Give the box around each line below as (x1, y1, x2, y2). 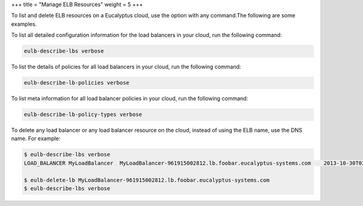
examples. (11, 20, 38, 27)
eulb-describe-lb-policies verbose (24, 79, 129, 86)
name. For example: (11, 135, 60, 142)
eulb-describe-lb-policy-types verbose (24, 111, 142, 118)
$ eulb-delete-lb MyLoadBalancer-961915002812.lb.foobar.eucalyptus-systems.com (24, 176, 270, 184)
